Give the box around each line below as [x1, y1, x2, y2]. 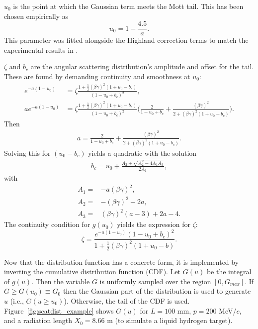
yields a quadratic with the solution [88, 147, 197, 158]
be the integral [206, 266, 252, 277]
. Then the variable [31, 276, 90, 286]
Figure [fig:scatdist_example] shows [4, 305, 114, 316]
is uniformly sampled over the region [99, 276, 211, 286]
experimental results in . [4, 44, 78, 55]
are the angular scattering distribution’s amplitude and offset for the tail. [30, 61, 254, 72]
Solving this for [4, 147, 51, 158]
